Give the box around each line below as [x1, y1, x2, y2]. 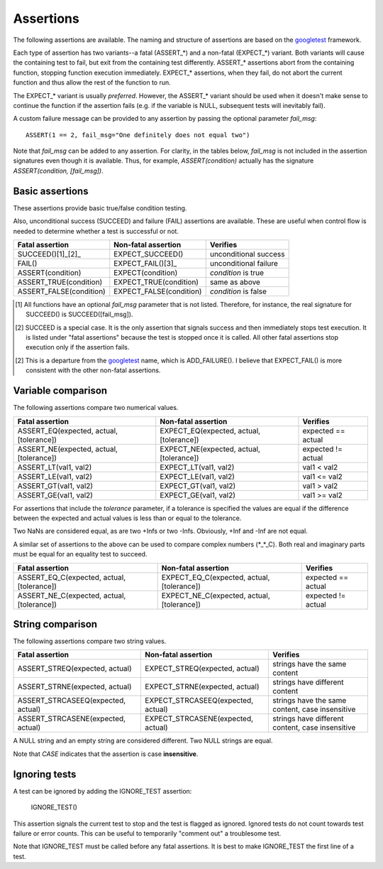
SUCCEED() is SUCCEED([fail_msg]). [26, 310, 133, 319]
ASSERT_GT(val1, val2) [17, 480, 94, 490]
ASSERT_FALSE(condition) [17, 286, 106, 296]
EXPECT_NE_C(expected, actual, [161, 590, 271, 600]
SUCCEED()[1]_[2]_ [17, 249, 81, 259]
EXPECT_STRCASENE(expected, [145, 714, 254, 724]
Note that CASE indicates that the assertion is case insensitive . [13, 750, 199, 758]
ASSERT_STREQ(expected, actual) [17, 664, 133, 674]
